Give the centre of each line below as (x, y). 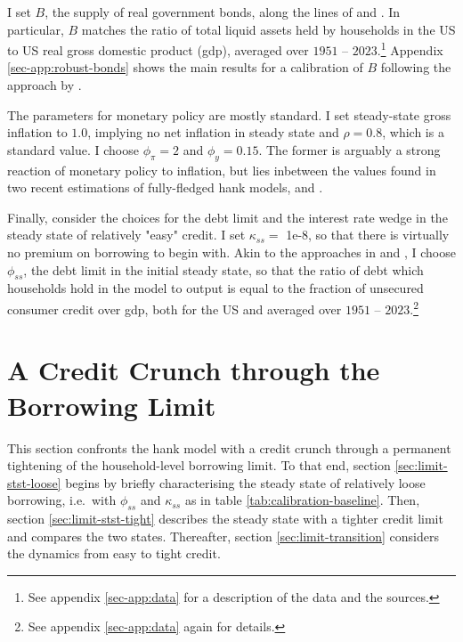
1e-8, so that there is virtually (368, 235)
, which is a (413, 132)
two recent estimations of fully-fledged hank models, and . (165, 187)
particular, (36, 29)
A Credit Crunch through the (194, 370)
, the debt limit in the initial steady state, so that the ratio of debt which (223, 269)
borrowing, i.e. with (62, 500)
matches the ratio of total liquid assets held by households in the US (268, 29)
